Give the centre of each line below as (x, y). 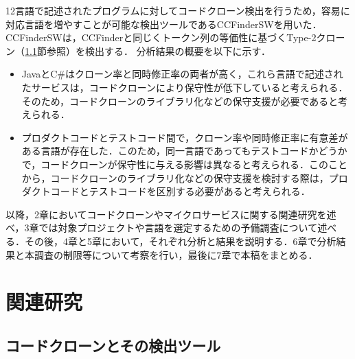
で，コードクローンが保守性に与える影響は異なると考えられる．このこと (185, 164)
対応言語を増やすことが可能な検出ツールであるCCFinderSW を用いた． (164, 24)
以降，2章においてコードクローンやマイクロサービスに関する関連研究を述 (171, 214)
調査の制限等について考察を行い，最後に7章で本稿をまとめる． (176, 254)
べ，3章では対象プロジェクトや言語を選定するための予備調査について (162, 228)
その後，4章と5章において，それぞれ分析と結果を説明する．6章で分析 (180, 241)
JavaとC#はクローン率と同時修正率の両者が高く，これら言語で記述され (182, 74)
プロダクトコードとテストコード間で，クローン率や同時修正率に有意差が (185, 137)
